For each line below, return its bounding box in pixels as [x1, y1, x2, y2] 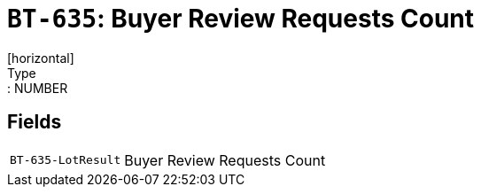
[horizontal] [7, 50, 74, 66]
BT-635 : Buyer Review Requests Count [7, 4, 475, 34]
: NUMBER [7, 80, 68, 96]
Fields [7, 111, 62, 134]
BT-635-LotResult [10, 153, 121, 167]
